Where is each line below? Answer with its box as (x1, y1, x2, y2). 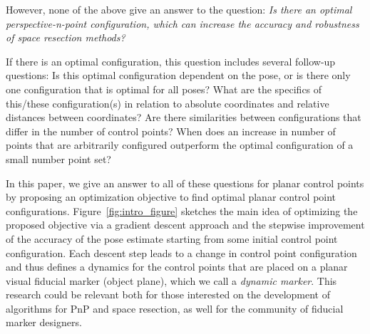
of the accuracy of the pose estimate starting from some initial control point (6, 231, 338, 246)
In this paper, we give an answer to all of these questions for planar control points (6, 175, 364, 190)
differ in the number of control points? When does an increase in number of (6, 123, 336, 138)
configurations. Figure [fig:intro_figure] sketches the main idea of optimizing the (6, 203, 358, 218)
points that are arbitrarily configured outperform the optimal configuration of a (6, 137, 354, 152)
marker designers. (6, 315, 82, 330)
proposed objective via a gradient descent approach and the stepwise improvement (6, 217, 365, 232)
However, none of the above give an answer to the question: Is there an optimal (6, 2, 352, 16)
